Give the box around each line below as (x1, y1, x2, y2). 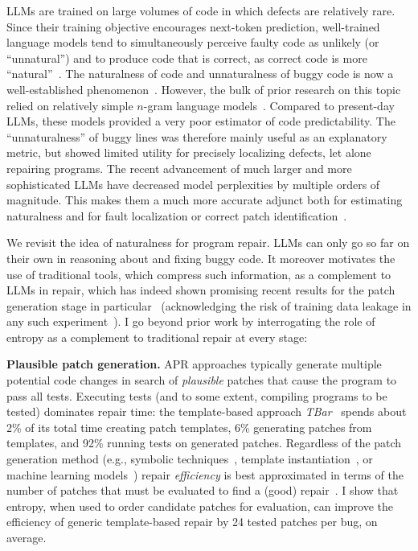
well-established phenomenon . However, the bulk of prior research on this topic (6, 80, 401, 97)
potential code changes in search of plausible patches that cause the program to (6, 372, 397, 389)
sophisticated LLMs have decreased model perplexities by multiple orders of (6, 175, 380, 192)
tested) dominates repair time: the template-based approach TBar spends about (6, 403, 407, 420)
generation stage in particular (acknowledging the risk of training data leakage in (6, 297, 412, 314)
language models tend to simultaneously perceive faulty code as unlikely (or (6, 34, 379, 51)
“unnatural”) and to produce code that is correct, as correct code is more (6, 49, 367, 66)
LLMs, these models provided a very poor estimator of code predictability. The (6, 113, 395, 130)
